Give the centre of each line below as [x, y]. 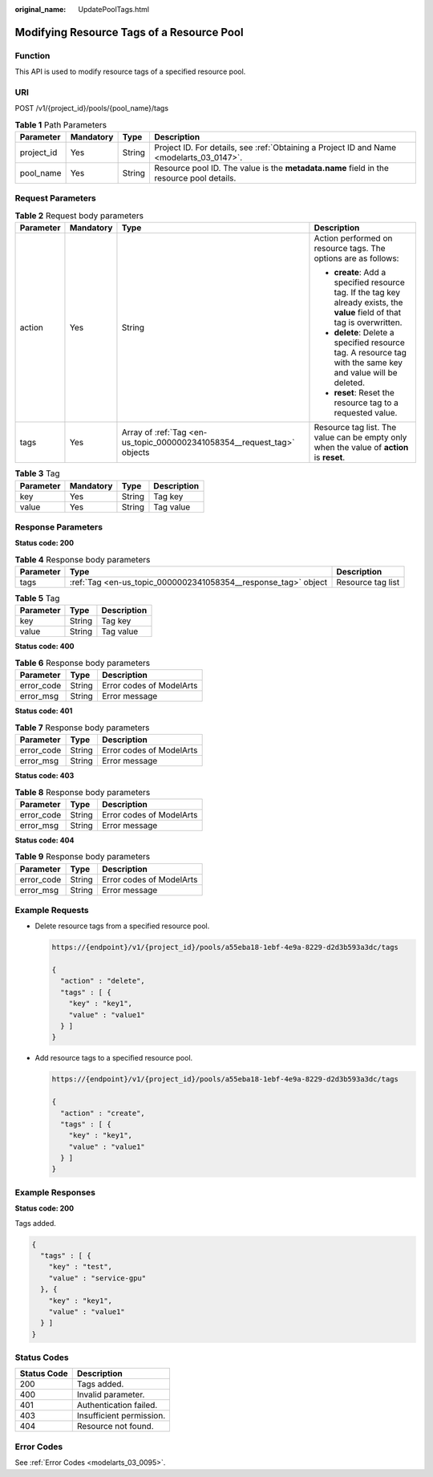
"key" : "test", [80, 1267]
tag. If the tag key [367, 293]
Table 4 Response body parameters [83, 559]
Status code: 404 [45, 840]
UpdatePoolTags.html [114, 9]
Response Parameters [59, 527]
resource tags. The [350, 249]
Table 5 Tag [37, 599]
